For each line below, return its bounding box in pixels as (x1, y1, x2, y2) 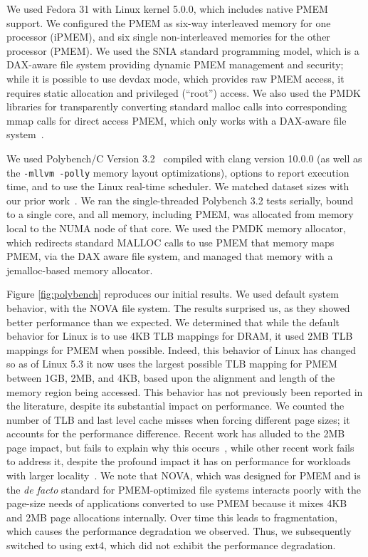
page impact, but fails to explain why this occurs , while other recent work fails (6, 439, 354, 454)
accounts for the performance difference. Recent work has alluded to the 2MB (6, 426, 345, 441)
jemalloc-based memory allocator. (6, 262, 153, 277)
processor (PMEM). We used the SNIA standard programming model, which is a (6, 43, 359, 58)
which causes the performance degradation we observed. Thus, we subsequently (6, 524, 352, 538)
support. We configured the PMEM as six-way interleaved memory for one (6, 15, 331, 30)
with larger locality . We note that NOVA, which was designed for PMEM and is (6, 468, 361, 483)
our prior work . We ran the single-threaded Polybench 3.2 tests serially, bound (6, 192, 354, 207)
